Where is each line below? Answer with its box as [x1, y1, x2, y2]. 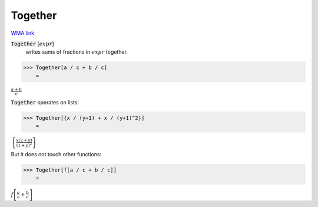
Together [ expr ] [11, 40, 54, 47]
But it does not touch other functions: [11, 151, 102, 158]
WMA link [11, 29, 35, 37]
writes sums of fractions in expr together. [25, 48, 128, 55]
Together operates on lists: [11, 99, 79, 106]
